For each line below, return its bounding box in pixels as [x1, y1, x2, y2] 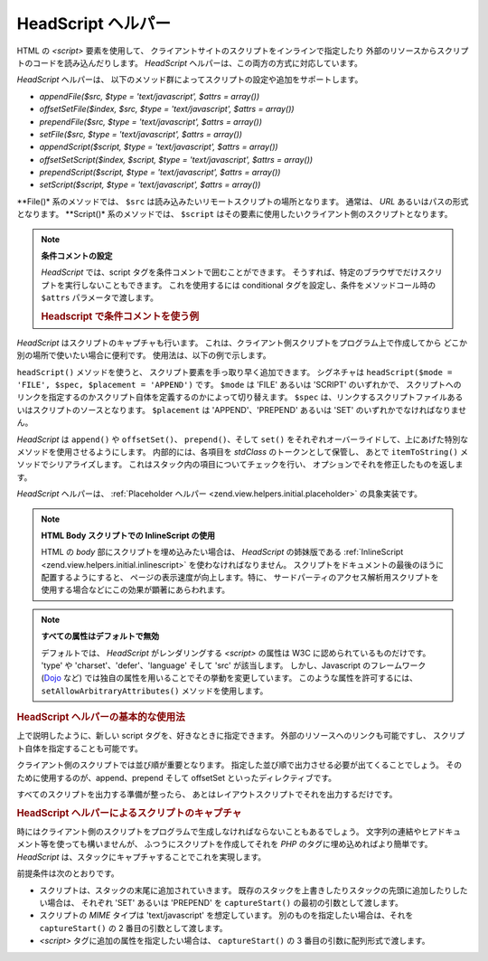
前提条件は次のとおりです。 [16, 868, 119, 879]
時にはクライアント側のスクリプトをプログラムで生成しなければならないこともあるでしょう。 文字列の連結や [16, 826, 422, 837]
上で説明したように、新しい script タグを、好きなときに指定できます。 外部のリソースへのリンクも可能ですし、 [16, 730, 431, 741]
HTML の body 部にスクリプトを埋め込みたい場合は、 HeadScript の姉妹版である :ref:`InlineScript [41, 547, 404, 558]
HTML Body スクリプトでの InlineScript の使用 [41, 530, 216, 541]
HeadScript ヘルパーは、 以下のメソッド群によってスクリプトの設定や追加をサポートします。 [16, 74, 363, 85]
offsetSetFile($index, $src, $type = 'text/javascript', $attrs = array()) [39, 104, 295, 115]
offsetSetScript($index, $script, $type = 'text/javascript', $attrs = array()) [39, 154, 314, 165]
